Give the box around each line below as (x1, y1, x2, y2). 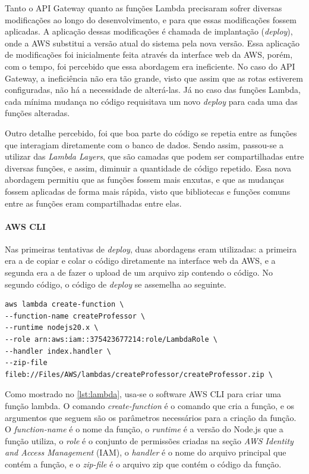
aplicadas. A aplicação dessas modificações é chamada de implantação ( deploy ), (5, 25, 293, 38)
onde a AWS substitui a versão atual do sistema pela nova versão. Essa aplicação (5, 36, 299, 49)
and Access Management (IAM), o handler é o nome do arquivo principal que (5, 446, 286, 459)
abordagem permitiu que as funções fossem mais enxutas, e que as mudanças (5, 173, 285, 186)
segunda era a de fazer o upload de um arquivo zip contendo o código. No (5, 266, 273, 279)
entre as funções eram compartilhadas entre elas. (5, 197, 182, 209)
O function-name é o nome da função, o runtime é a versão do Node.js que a (5, 423, 283, 435)
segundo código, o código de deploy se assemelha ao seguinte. (5, 277, 226, 290)
